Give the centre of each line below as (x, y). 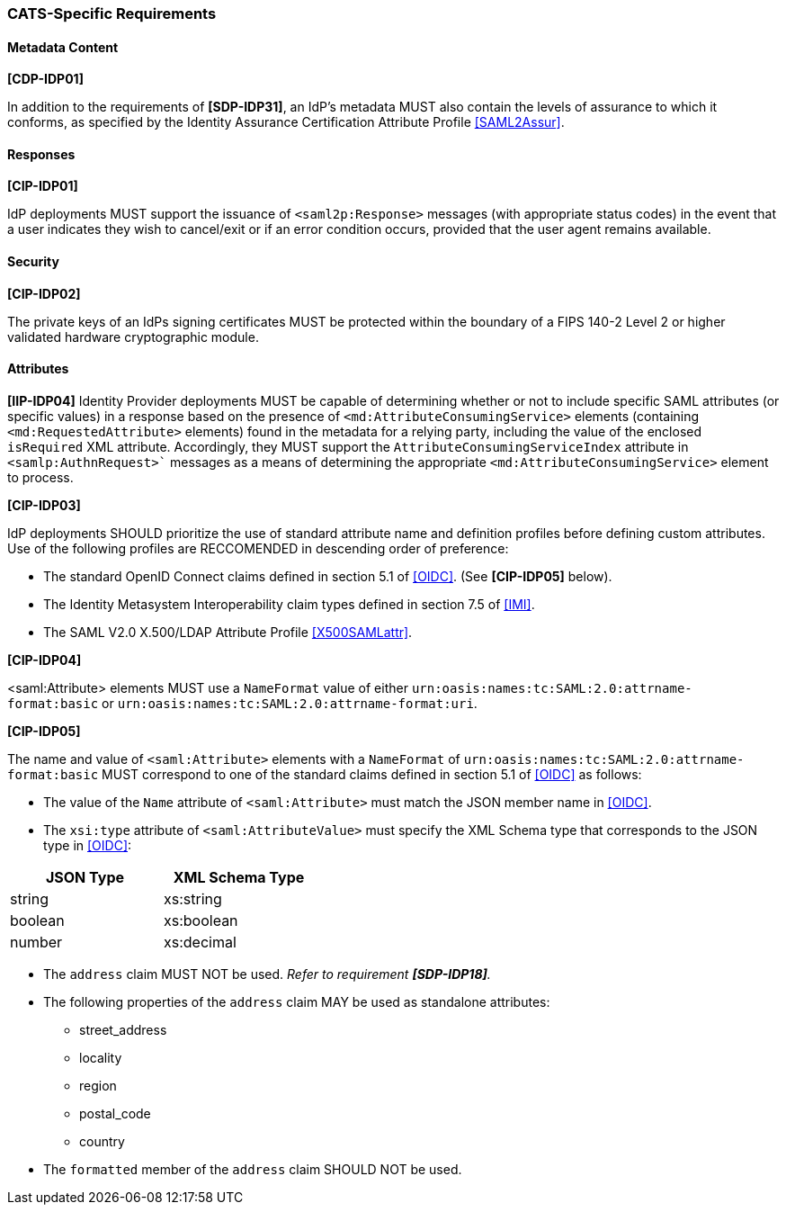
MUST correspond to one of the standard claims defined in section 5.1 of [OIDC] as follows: (372, 774)
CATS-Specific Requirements (112, 13)
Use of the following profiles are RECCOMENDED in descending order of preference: (258, 548)
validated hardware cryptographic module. (133, 337)
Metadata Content (63, 47)
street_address (123, 1029)
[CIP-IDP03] (44, 505)
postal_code (115, 1113)
